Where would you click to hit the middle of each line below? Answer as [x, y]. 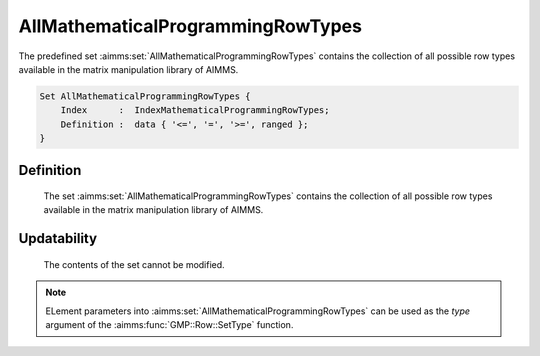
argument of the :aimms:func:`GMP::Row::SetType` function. [169, 325]
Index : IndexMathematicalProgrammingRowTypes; [195, 110]
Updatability [58, 238]
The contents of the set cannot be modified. [134, 264]
